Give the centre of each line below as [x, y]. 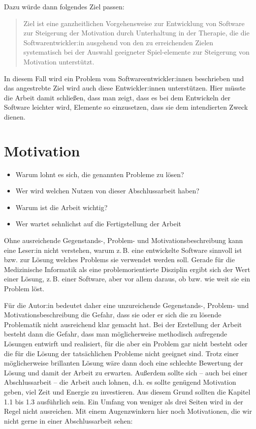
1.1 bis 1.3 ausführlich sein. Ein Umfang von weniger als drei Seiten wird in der [124, 401]
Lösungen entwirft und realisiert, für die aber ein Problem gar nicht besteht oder [126, 343]
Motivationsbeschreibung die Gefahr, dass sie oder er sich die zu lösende [113, 315]
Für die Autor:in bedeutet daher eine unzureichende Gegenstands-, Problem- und [127, 305]
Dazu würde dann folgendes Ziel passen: [64, 6]
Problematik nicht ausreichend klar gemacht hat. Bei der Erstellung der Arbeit [123, 324]
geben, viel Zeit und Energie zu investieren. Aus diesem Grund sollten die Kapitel [127, 391]
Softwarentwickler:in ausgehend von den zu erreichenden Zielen [118, 42]
